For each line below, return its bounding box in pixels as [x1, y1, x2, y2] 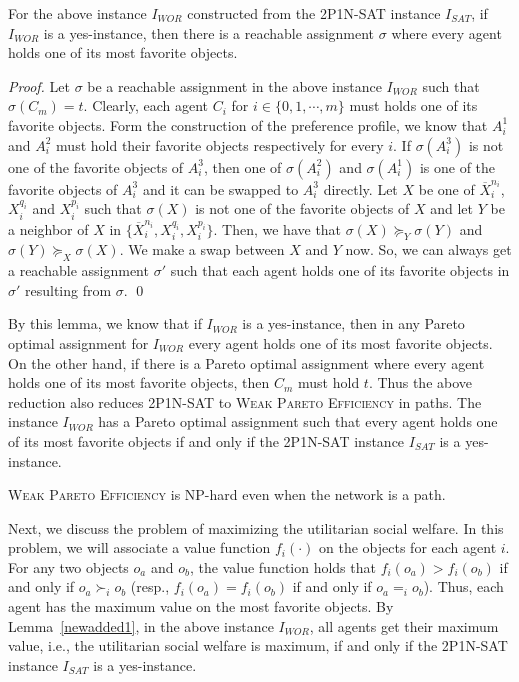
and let [430, 198, 473, 219]
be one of [418, 178, 475, 199]
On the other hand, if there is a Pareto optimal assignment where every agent [8, 352, 485, 373]
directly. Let [323, 178, 398, 199]
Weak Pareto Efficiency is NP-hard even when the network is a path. [8, 484, 446, 505]
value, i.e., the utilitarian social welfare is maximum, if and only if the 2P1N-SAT [8, 635, 508, 656]
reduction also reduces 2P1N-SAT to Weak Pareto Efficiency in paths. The [8, 391, 482, 412]
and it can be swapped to [142, 178, 299, 199]
